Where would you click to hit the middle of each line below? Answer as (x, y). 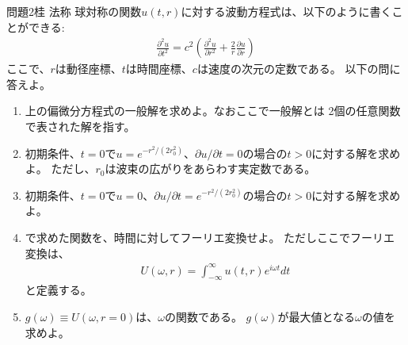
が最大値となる (316, 317)
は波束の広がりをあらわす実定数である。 (210, 169)
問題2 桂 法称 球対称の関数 (74, 11)
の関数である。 (204, 317)
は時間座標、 (159, 69)
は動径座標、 (88, 69)
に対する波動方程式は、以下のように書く (286, 11)
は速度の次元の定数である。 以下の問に (299, 69)
